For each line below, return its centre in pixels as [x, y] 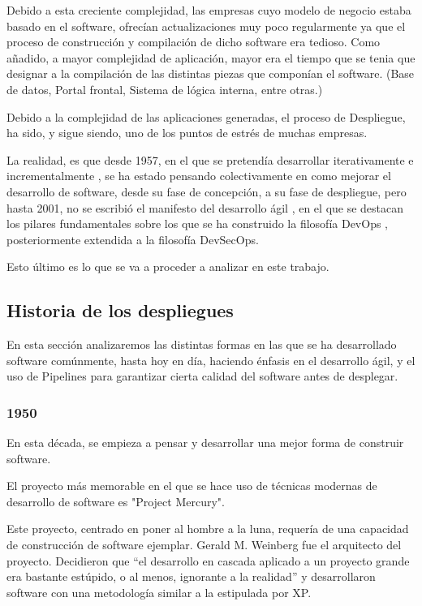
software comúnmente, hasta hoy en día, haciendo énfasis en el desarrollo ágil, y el [211, 360]
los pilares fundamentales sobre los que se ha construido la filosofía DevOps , [198, 223]
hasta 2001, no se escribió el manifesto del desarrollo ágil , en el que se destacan [205, 207]
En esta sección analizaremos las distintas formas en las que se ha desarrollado [202, 344]
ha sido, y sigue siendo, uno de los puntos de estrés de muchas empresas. [187, 133]
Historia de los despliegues [120, 310]
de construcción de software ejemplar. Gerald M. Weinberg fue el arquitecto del [204, 545]
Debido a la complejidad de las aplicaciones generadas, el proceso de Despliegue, [206, 116]
